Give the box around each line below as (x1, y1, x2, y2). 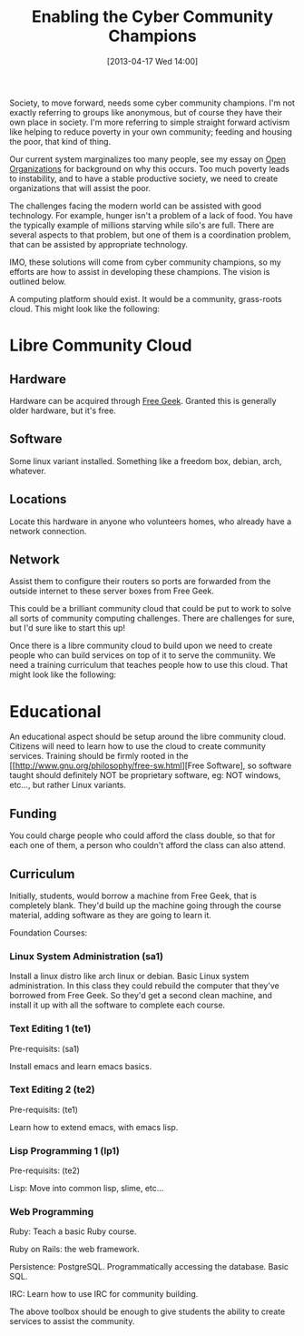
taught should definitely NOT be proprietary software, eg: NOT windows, (9, 770, 281, 781)
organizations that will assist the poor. (9, 182, 152, 193)
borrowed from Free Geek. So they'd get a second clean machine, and (9, 990, 272, 1001)
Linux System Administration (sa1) (9, 949, 163, 962)
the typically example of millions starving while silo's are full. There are (9, 219, 275, 230)
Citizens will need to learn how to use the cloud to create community (9, 741, 266, 752)
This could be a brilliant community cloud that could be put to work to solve (9, 603, 292, 614)
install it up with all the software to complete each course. (9, 999, 225, 1011)
